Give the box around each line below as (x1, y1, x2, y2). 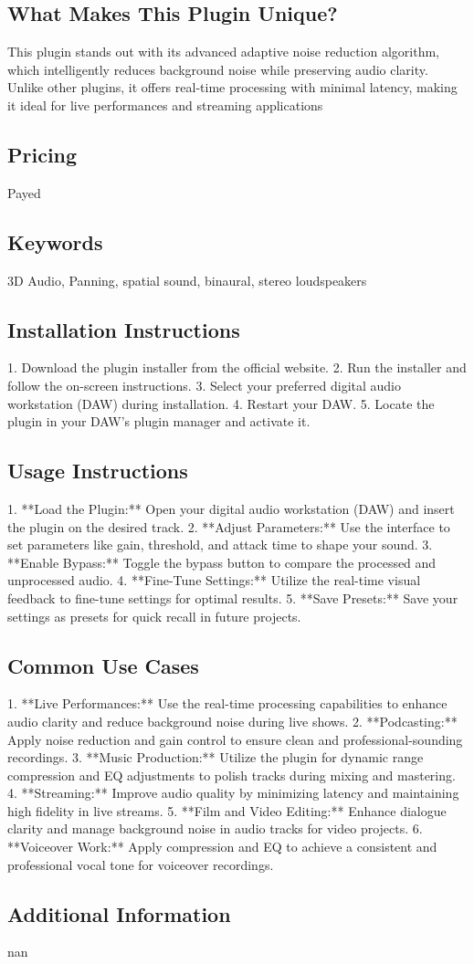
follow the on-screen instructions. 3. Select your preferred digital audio (7, 375, 401, 394)
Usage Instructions (7, 456, 188, 485)
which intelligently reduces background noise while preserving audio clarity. (7, 59, 428, 79)
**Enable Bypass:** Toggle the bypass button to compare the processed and (7, 552, 437, 571)
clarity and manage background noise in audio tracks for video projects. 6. (7, 819, 423, 838)
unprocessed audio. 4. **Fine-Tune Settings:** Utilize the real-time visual (7, 571, 421, 590)
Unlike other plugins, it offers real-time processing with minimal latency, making (7, 78, 458, 97)
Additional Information (7, 899, 231, 927)
